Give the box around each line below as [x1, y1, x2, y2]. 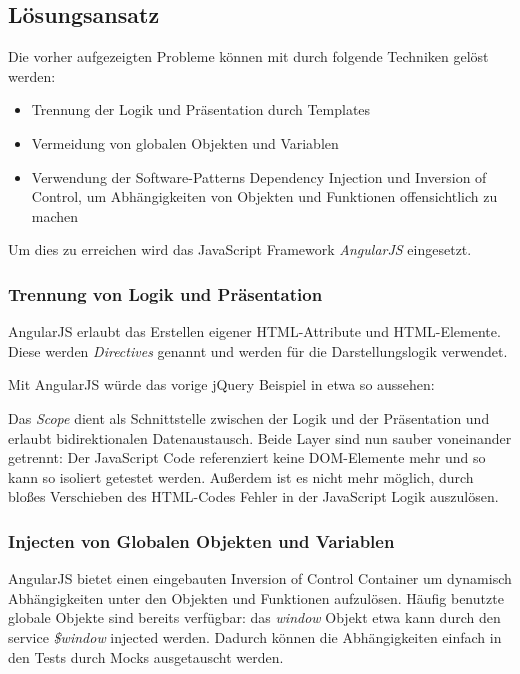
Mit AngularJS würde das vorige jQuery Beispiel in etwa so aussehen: [8, 374, 435, 395]
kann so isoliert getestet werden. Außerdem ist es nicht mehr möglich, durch [8, 466, 474, 487]
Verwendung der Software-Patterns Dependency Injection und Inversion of [31, 166, 487, 187]
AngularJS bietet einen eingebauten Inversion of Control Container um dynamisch [8, 568, 512, 589]
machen [31, 205, 79, 226]
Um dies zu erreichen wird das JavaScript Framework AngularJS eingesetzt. [8, 239, 472, 260]
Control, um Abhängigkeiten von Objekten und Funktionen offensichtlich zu [31, 186, 498, 207]
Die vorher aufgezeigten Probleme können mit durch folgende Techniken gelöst [8, 46, 489, 67]
